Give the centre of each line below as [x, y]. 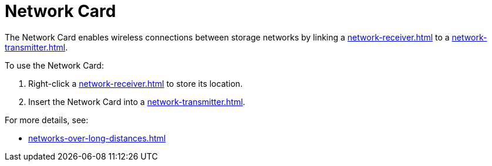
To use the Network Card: [54, 65]
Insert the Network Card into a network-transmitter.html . [137, 101]
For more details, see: [47, 120]
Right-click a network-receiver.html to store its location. [136, 83]
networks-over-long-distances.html [97, 138]
